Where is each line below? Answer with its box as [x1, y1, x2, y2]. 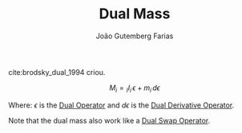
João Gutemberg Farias [95, 31, 174, 41]
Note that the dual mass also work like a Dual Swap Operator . [8, 115, 211, 125]
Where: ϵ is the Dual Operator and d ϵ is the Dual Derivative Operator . [8, 100, 235, 110]
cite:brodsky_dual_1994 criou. [8, 67, 106, 76]
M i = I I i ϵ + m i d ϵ [109, 83, 160, 94]
